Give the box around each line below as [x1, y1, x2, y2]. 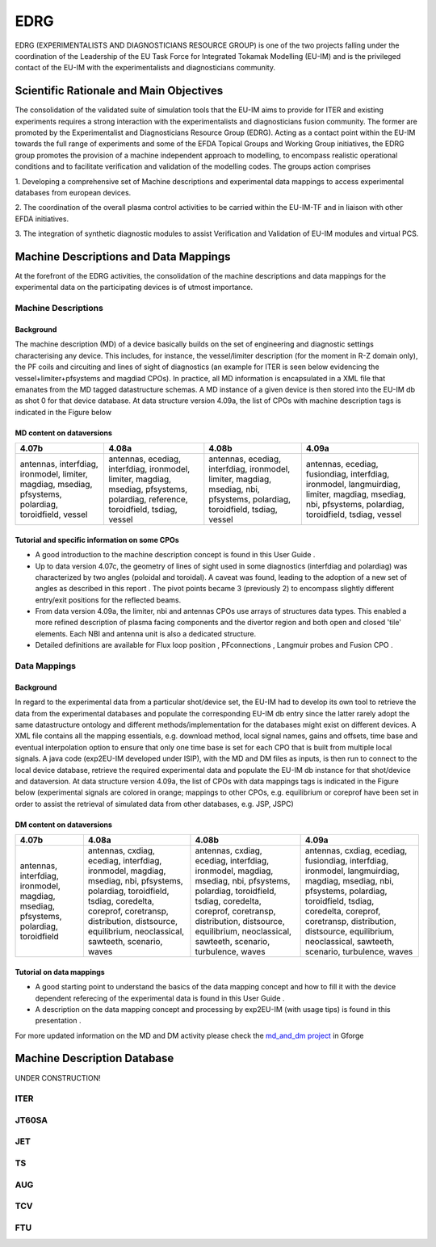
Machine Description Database [15, 1052, 174, 1065]
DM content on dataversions [15, 820, 113, 829]
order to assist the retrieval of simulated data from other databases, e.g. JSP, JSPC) [15, 799, 294, 808]
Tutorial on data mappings [15, 967, 105, 976]
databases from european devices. [15, 187, 132, 197]
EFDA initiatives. [15, 214, 69, 224]
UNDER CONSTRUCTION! [15, 1073, 101, 1082]
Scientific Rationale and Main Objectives [15, 84, 224, 98]
